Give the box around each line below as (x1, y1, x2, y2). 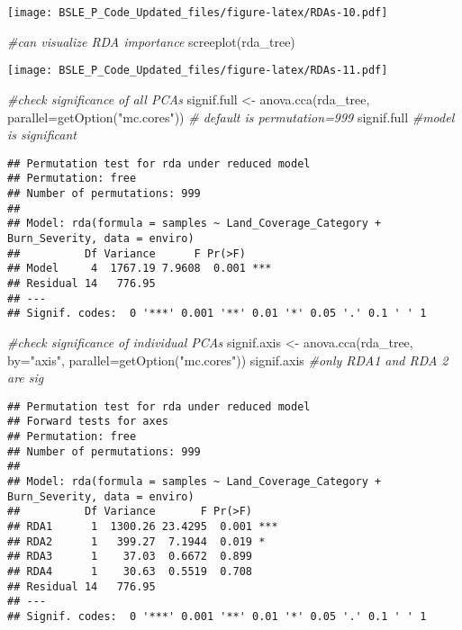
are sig (7, 368, 44, 387)
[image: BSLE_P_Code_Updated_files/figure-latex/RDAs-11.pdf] (7, 64, 388, 77)
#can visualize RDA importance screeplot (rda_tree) (7, 31, 295, 50)
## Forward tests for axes (7, 415, 168, 428)
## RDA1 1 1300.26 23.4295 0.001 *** (7, 519, 278, 533)
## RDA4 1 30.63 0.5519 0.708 (7, 564, 253, 578)
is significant (7, 125, 77, 144)
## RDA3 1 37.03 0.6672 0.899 (7, 550, 253, 563)
